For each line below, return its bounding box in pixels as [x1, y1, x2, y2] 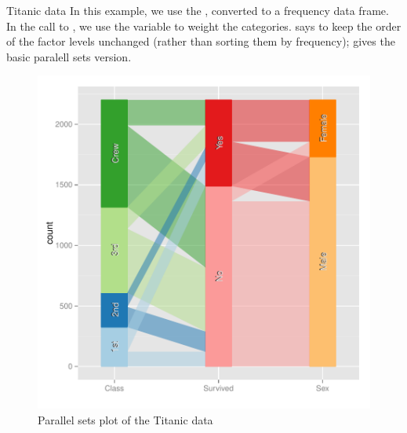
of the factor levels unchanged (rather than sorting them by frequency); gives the [6, 33, 395, 50]
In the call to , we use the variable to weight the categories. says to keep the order [6, 17, 402, 34]
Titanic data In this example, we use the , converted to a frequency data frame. [6, 2, 389, 18]
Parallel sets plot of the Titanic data [38, 411, 213, 427]
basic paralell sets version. [6, 48, 132, 64]
